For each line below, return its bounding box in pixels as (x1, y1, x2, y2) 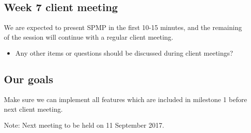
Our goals (4, 72, 53, 87)
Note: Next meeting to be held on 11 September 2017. (4, 120, 164, 130)
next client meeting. (4, 103, 63, 114)
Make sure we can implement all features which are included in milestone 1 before (4, 94, 247, 104)
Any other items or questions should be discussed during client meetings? (15, 48, 233, 58)
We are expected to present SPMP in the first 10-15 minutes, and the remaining (4, 22, 242, 32)
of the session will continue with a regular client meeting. (4, 31, 173, 42)
